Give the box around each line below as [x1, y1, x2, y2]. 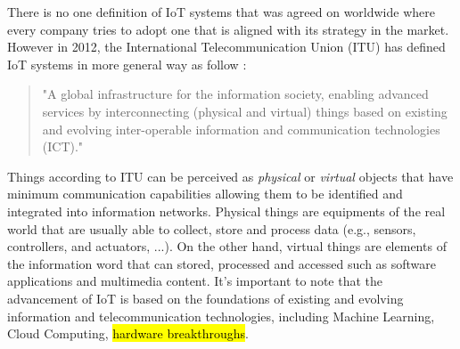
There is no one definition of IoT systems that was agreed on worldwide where [7, 3, 435, 20]
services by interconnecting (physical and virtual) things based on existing [42, 101, 448, 120]
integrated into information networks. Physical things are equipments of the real [7, 201, 446, 220]
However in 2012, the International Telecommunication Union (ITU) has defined [7, 37, 446, 56]
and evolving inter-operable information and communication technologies [42, 119, 440, 138]
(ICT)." [42, 137, 84, 156]
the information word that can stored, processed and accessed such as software [7, 254, 437, 272]
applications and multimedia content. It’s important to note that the [7, 272, 382, 290]
